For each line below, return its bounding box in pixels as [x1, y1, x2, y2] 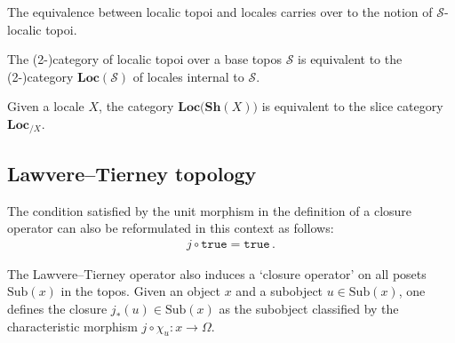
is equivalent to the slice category [261, 97, 443, 116]
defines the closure [7, 299, 108, 318]
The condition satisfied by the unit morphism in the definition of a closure [7, 201, 412, 219]
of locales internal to [132, 67, 244, 85]
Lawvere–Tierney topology [7, 159, 257, 187]
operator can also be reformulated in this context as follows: [7, 219, 334, 237]
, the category [99, 97, 174, 116]
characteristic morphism [7, 316, 138, 335]
